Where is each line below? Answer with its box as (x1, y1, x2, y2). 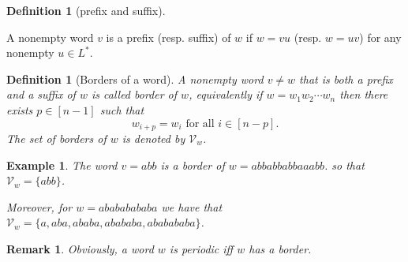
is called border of (91, 86, 178, 103)
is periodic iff (169, 240, 234, 256)
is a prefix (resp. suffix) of (106, 28, 231, 45)
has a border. (249, 240, 312, 256)
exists (6, 101, 33, 118)
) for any (359, 28, 402, 45)
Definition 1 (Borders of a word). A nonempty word (6, 70, 264, 87)
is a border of (160, 156, 225, 173)
